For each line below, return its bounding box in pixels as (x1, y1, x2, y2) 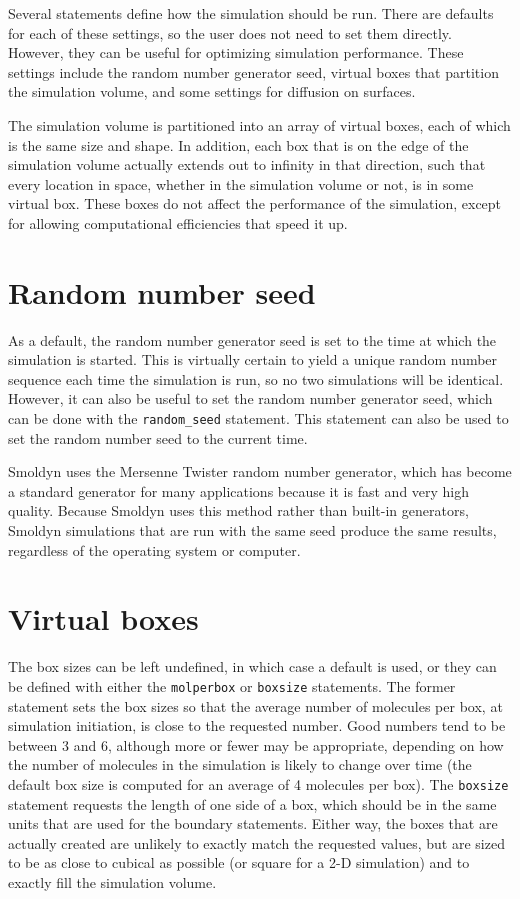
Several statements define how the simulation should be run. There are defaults (8, 3, 494, 23)
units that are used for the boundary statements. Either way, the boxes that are (8, 813, 498, 834)
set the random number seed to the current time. (8, 427, 308, 448)
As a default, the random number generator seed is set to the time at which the (8, 329, 497, 350)
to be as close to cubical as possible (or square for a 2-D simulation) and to (8, 852, 470, 873)
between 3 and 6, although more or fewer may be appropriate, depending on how (8, 734, 504, 755)
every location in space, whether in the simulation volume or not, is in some (8, 173, 474, 194)
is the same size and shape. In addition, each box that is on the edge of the (8, 134, 469, 155)
